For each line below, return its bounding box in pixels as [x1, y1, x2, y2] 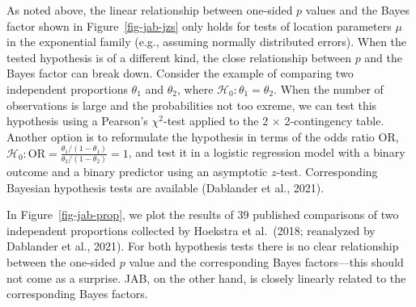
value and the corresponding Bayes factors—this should [129, 254, 404, 271]
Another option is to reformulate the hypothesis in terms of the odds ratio [6, 128, 375, 145]
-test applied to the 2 [163, 112, 269, 129]
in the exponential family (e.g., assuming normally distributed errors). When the [6, 33, 407, 50]
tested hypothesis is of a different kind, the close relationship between [6, 48, 351, 65]
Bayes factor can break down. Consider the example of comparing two [6, 65, 354, 82]
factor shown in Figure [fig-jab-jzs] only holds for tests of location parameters [6, 17, 392, 34]
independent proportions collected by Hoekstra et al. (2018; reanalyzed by [6, 221, 376, 238]
